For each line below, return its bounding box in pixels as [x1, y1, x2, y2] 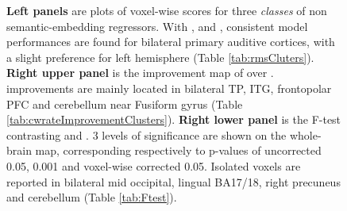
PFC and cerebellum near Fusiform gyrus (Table [6, 95, 243, 112]
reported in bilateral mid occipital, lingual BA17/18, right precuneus [6, 173, 341, 190]
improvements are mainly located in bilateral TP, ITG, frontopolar [6, 79, 332, 96]
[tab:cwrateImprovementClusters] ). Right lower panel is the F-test [6, 111, 341, 128]
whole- [289, 126, 322, 143]
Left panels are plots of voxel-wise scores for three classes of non [6, 2, 327, 18]
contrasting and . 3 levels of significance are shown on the [6, 126, 287, 143]
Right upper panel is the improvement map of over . [6, 64, 274, 81]
